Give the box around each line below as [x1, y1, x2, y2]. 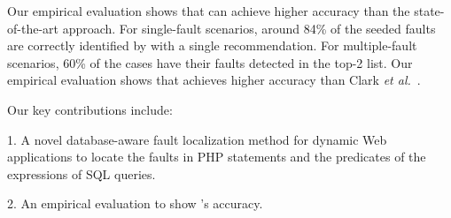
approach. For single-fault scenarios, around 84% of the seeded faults [62, 19, 436, 37]
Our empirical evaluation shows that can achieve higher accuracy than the [7, 2, 410, 19]
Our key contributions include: [7, 100, 173, 118]
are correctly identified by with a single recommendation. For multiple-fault [7, 36, 417, 55]
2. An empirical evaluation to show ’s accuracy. [7, 194, 263, 213]
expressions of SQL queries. [7, 164, 156, 183]
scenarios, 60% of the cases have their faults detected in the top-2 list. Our [7, 53, 413, 71]
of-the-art [7, 19, 58, 37]
